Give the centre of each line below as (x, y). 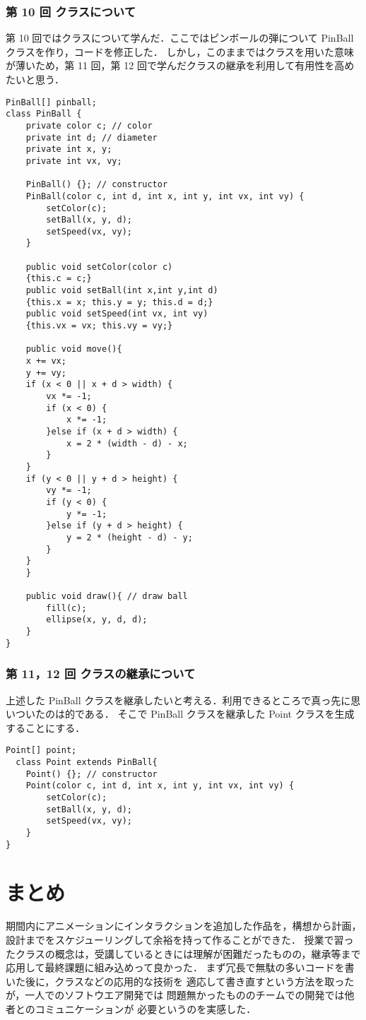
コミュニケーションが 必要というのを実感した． (146, 1009)
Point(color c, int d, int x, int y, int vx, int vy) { (160, 786)
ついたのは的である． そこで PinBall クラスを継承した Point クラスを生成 (185, 714)
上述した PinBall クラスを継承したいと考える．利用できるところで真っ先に (178, 700)
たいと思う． (35, 79)
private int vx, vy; (74, 161)
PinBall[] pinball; (51, 102)
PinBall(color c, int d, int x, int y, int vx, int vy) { (165, 196)
